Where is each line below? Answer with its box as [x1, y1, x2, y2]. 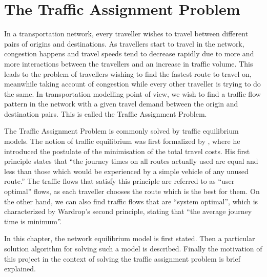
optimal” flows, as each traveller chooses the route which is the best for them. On [4, 186, 260, 197]
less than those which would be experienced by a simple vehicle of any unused [4, 165, 249, 176]
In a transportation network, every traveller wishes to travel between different [4, 28, 249, 39]
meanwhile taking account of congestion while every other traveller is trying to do [4, 78, 261, 89]
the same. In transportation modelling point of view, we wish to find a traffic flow [4, 88, 261, 99]
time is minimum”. [4, 216, 62, 226]
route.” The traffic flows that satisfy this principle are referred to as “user [4, 176, 235, 186]
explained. [4, 263, 36, 274]
